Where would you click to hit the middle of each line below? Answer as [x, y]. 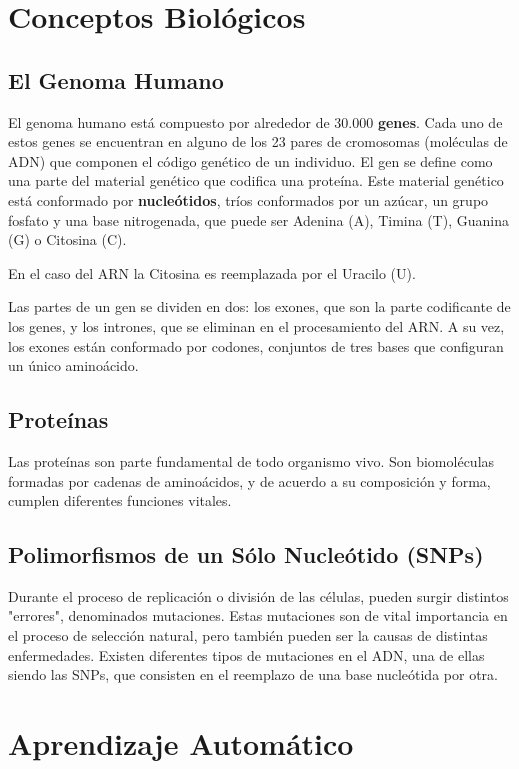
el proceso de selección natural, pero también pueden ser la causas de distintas [248, 635]
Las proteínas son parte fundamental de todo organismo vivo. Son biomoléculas [251, 460]
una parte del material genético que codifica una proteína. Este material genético [256, 180]
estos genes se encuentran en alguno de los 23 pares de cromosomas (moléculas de [258, 141]
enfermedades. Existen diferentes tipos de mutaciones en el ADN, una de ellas [246, 654]
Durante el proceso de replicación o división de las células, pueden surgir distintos [258, 595]
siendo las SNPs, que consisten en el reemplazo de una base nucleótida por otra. [253, 674]
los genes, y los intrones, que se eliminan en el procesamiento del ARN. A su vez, [256, 325]
